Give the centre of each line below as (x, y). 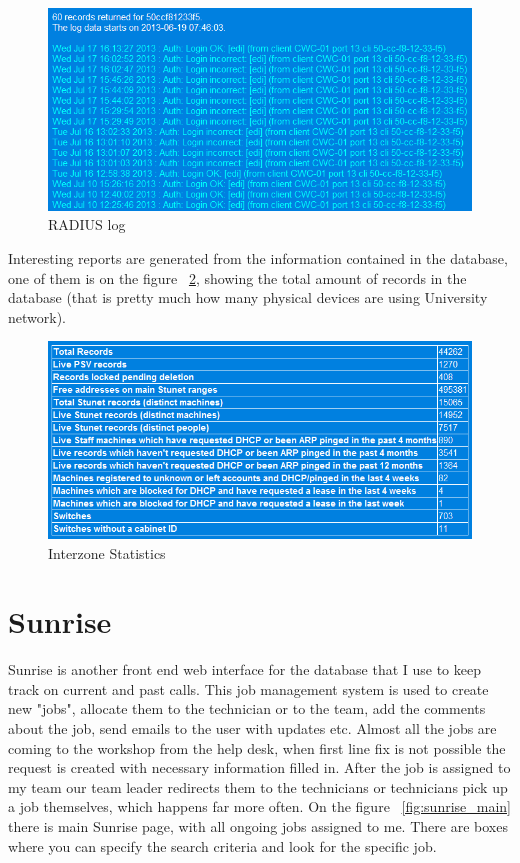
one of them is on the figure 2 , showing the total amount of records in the (237, 277)
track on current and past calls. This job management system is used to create (248, 688)
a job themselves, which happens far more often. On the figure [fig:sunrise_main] (260, 806)
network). (37, 316)
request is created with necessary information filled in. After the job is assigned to (259, 767)
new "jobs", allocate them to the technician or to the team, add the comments (247, 708)
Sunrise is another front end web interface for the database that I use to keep (244, 669)
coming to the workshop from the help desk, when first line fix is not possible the (257, 747)
